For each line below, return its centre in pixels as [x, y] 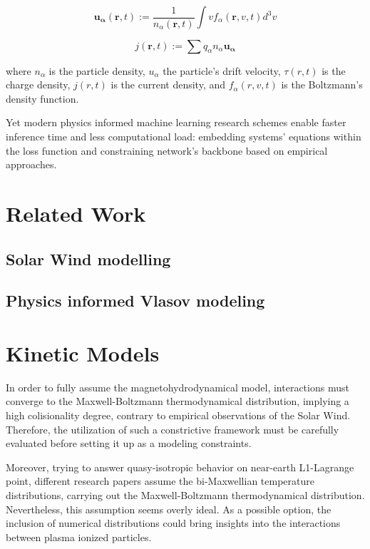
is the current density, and [168, 84]
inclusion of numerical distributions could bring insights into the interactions [173, 523]
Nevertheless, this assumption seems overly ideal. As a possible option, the [169, 509]
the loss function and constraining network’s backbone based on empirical [167, 150]
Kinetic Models [83, 353]
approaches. [31, 164]
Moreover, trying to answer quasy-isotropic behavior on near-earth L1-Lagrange [180, 467]
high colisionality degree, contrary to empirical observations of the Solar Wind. [178, 415]
